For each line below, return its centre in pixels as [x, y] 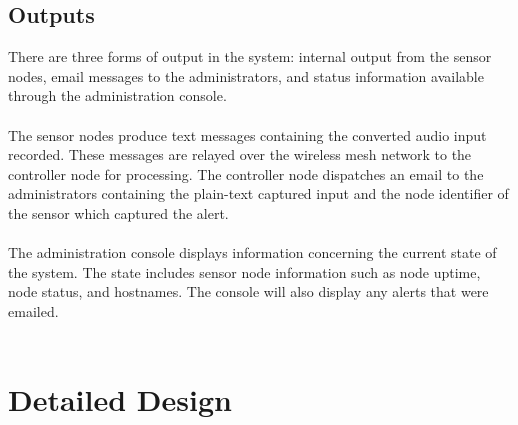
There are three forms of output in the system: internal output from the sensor [250, 56]
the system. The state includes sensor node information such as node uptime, [244, 271]
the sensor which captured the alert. [118, 212]
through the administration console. [117, 95]
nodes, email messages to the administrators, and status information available [246, 75]
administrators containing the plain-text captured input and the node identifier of [258, 193]
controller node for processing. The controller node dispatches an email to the [246, 173]
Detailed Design [120, 399]
